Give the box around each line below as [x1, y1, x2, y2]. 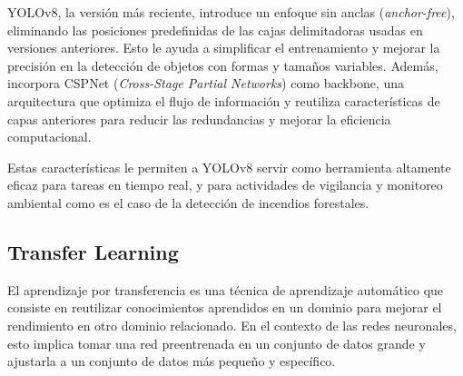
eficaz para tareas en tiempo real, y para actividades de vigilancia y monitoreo [7, 175, 443, 194]
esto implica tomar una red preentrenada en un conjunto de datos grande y [7, 333, 426, 352]
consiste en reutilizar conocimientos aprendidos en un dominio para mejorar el [7, 298, 442, 317]
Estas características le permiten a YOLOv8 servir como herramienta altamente [7, 157, 451, 176]
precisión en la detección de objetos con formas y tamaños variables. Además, [7, 55, 438, 74]
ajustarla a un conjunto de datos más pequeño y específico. [7, 351, 336, 371]
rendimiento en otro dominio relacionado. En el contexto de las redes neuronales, [7, 315, 457, 334]
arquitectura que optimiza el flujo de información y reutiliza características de [7, 91, 440, 110]
